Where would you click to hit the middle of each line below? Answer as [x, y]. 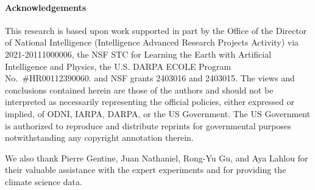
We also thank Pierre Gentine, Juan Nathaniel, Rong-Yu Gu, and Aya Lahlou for [157, 158]
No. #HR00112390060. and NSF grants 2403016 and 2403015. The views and [150, 78]
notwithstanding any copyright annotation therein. [99, 137]
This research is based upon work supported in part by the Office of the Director [156, 30]
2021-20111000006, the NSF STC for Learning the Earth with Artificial [138, 54]
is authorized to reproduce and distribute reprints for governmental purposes [148, 125]
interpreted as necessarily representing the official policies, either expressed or [150, 102]
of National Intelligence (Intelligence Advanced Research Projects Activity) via [152, 42]
